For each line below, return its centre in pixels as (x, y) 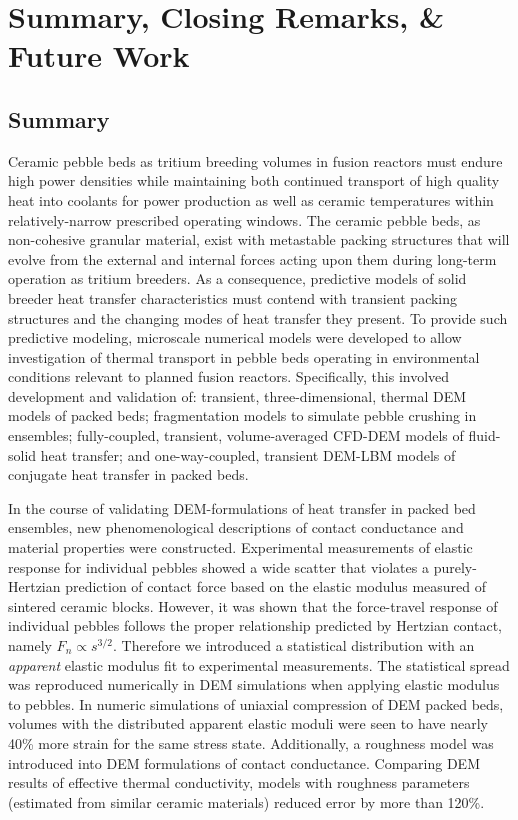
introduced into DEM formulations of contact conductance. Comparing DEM (244, 762)
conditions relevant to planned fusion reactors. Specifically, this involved (229, 376)
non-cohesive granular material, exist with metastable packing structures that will (259, 239)
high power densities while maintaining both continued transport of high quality (254, 180)
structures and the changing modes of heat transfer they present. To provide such (258, 317)
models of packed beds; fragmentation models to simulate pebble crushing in (242, 415)
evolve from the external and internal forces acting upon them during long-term (252, 258)
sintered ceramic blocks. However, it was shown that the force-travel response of (253, 605)
